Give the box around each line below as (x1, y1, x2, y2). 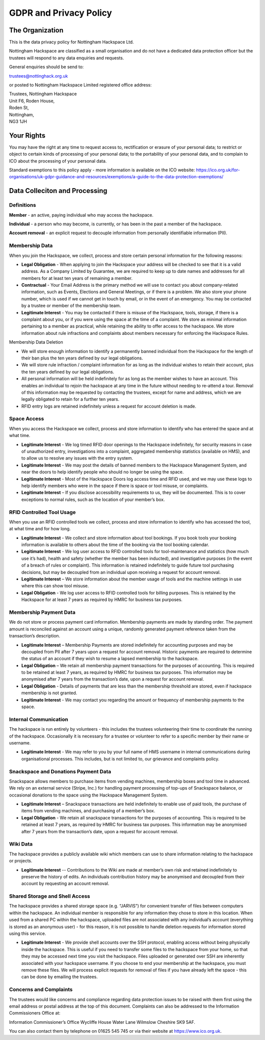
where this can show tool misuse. (21, 583, 89, 589)
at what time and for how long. (9, 526, 71, 532)
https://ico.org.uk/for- (196, 167, 240, 173)
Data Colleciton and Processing (9, 187, 107, 195)
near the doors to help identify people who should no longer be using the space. (21, 469, 184, 475)
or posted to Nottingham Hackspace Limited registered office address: (9, 82, 152, 88)
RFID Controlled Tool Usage (9, 509, 76, 516)
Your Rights (9, 131, 46, 139)
